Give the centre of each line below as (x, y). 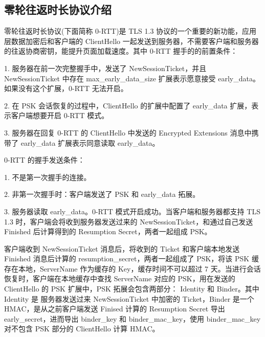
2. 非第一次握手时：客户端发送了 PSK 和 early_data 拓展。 (102, 194)
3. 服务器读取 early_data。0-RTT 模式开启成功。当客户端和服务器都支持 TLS (132, 211)
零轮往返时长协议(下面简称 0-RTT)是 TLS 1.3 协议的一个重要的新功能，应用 (130, 31)
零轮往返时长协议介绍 (58, 9)
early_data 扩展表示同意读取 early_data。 (90, 142)
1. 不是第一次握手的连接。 (48, 177)
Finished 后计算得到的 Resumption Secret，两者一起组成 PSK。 (108, 231)
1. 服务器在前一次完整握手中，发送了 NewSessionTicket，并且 (105, 68)
